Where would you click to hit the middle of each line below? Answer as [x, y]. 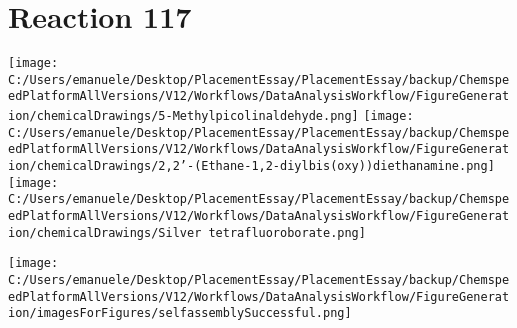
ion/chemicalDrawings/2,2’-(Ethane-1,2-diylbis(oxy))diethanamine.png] [251, 166]
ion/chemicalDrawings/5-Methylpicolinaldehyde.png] [183, 116]
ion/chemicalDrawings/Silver [105, 232]
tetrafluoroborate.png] [287, 232]
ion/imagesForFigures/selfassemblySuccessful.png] [180, 313]
